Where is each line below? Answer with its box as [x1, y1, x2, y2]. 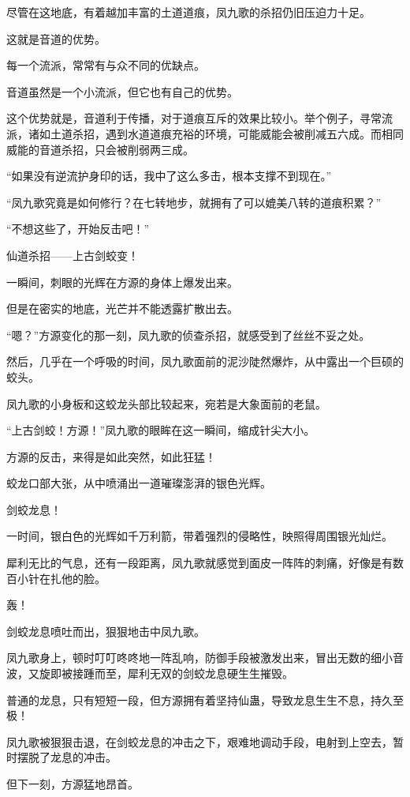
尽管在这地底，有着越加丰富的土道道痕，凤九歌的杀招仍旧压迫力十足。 [6, 4, 371, 20]
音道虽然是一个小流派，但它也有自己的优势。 [6, 83, 238, 100]
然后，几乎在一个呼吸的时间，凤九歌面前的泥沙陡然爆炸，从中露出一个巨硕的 [6, 353, 404, 370]
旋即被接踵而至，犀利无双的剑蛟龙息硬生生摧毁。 [39, 665, 293, 682]
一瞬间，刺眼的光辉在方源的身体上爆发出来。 [6, 273, 238, 290]
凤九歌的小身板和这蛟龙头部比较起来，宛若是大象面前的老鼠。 [6, 395, 326, 412]
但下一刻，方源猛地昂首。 [6, 776, 139, 791]
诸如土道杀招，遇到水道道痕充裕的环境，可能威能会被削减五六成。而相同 [28, 125, 404, 141]
